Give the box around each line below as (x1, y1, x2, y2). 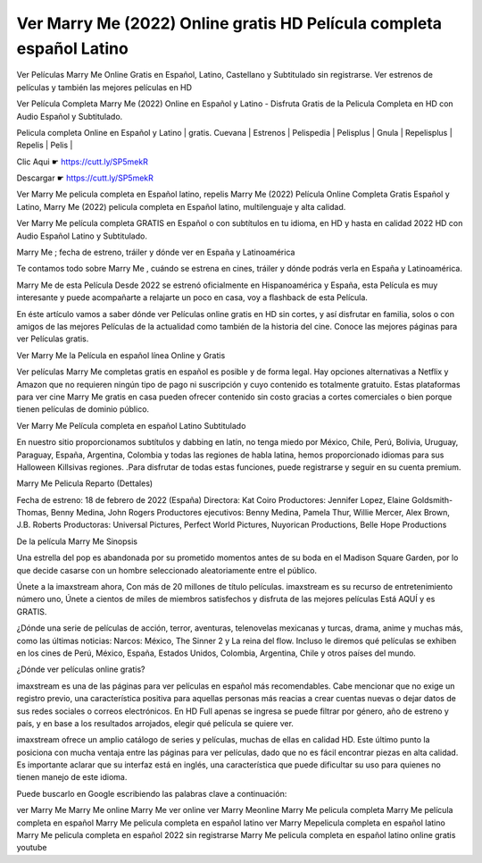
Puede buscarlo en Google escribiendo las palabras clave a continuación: (16, 788, 287, 799)
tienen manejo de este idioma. (16, 772, 128, 783)
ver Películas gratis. (16, 333, 89, 344)
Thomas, (16, 507, 49, 518)
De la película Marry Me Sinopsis (16, 536, 138, 547)
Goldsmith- (411, 494, 453, 505)
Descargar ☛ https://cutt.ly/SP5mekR (16, 172, 154, 183)
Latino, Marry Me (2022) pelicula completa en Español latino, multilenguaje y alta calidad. (16, 201, 346, 212)
